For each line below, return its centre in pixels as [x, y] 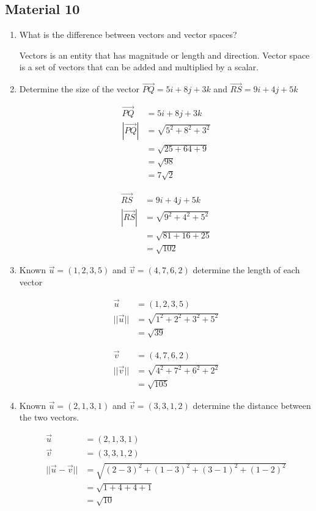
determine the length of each [246, 270]
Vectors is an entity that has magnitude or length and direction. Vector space [164, 55]
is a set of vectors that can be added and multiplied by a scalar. [139, 67]
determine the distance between [252, 405]
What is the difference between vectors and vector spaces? [128, 35]
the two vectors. [49, 417]
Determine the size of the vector [79, 89]
